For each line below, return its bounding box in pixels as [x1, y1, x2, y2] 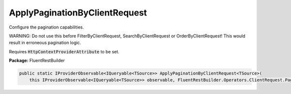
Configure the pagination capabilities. [9, 24, 84, 30]
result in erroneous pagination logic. [9, 40, 81, 46]
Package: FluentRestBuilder [9, 58, 65, 63]
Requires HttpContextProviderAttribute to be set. [9, 48, 120, 54]
